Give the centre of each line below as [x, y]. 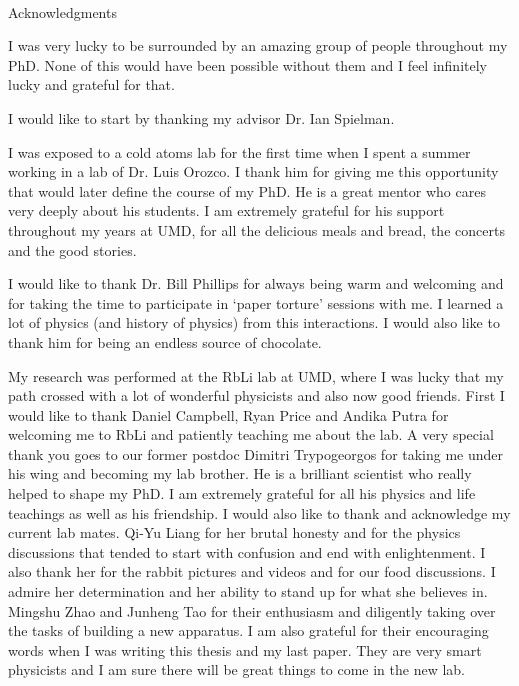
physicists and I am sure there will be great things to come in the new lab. [237, 669]
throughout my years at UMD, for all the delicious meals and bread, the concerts [256, 229]
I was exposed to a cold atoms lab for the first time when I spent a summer [239, 151]
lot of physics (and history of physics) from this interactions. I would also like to [254, 322]
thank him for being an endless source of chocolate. [165, 341]
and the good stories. [72, 249]
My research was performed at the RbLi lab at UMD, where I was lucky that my [256, 375]
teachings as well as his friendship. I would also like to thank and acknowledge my [259, 512]
